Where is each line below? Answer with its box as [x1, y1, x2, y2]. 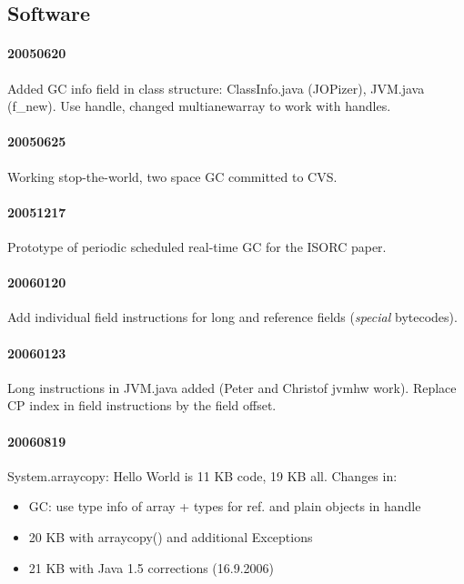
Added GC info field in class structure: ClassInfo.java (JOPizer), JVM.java [7, 78, 425, 97]
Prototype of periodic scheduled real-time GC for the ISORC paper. [7, 237, 387, 256]
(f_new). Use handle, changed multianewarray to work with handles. [7, 96, 391, 116]
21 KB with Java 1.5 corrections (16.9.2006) [28, 558, 275, 577]
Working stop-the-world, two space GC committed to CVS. [7, 166, 338, 186]
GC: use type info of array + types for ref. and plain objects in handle [28, 497, 421, 516]
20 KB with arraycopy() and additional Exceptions [28, 527, 313, 546]
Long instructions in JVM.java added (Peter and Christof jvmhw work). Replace [7, 378, 457, 397]
